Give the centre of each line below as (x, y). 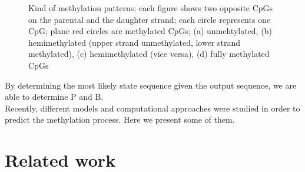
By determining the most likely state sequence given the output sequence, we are (151, 85)
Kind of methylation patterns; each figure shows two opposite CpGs (151, 8)
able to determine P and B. (54, 97)
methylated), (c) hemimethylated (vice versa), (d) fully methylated (149, 54)
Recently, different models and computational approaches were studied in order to (152, 108)
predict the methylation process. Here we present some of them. (120, 119)
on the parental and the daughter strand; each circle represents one (150, 19)
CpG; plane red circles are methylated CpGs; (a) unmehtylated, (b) (150, 31)
